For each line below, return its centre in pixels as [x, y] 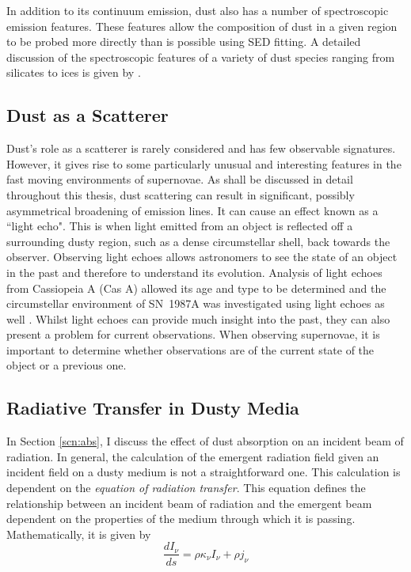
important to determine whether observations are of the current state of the [190, 349]
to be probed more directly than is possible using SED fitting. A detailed [184, 42]
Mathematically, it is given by [79, 534]
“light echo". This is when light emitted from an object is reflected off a [180, 226]
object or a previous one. [67, 365]
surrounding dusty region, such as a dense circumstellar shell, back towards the [198, 241]
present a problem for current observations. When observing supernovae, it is [193, 334]
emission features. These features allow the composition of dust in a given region [202, 26]
